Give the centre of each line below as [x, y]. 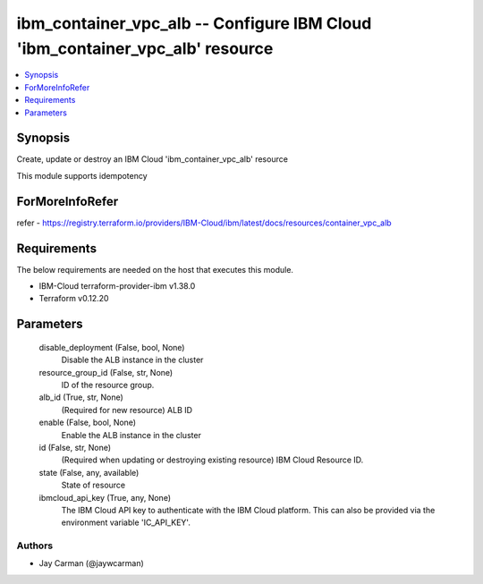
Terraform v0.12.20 [74, 299]
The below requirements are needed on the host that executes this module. [155, 269]
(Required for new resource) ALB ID [127, 410]
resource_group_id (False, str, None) [106, 372]
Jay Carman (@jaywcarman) [92, 563]
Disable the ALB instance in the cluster [132, 360]
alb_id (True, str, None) [81, 397]
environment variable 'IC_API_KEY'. [126, 522]
